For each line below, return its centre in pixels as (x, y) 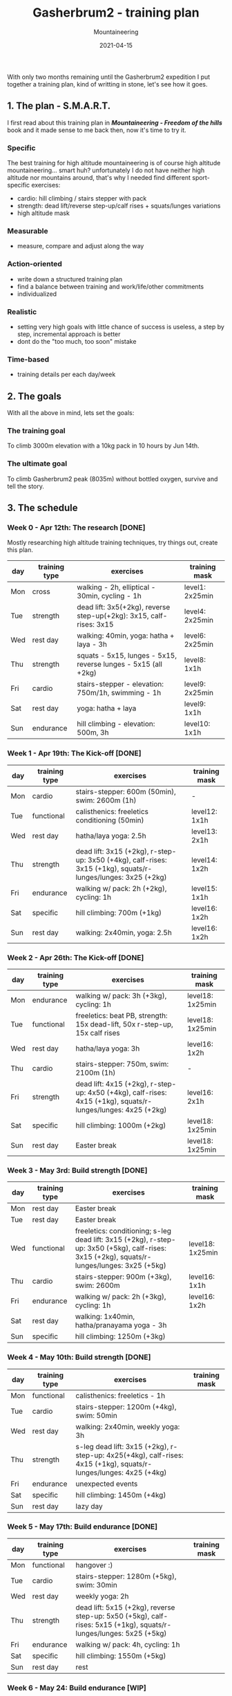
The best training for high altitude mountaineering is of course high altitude (114, 163)
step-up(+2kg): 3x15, (113, 616)
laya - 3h (92, 645)
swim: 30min (96, 1585)
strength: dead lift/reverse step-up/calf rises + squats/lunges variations (119, 206)
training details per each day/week (66, 374)
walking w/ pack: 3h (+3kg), (121, 995)
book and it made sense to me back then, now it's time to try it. (97, 130)
